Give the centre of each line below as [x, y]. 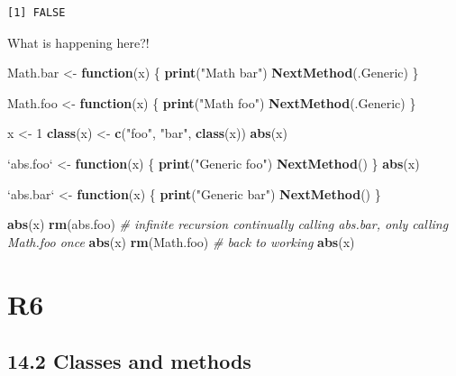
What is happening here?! [78, 42]
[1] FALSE [36, 13]
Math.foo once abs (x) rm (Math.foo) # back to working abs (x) [181, 241]
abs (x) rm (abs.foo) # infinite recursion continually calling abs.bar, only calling [228, 224]
